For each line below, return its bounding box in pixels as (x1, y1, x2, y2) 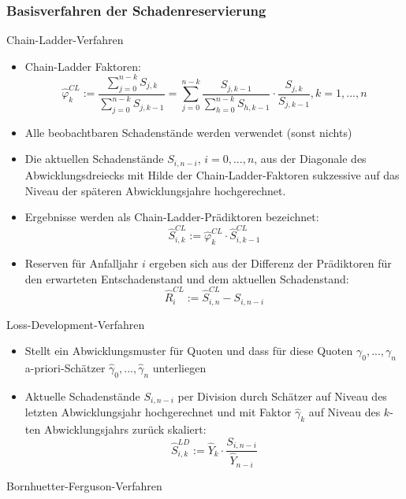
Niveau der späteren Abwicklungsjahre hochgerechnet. (24, 182, 286, 198)
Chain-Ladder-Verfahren (6, 31, 124, 48)
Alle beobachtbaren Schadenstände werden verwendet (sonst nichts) (24, 124, 352, 140)
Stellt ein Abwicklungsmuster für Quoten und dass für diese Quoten (24, 342, 353, 359)
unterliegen (152, 359, 207, 375)
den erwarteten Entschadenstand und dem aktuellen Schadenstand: (24, 270, 349, 286)
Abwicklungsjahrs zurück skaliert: (43, 421, 207, 438)
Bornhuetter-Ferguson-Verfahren (6, 477, 162, 493)
